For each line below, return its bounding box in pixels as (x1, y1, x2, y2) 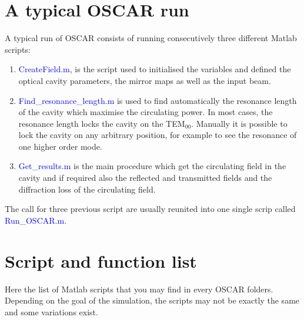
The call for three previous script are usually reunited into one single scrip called (5, 203, 296, 215)
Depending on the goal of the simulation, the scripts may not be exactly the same (5, 294, 300, 306)
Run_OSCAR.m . (5, 214, 67, 226)
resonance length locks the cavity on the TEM (18, 117, 185, 129)
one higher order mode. (18, 140, 102, 152)
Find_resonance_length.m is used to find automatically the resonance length (18, 94, 297, 106)
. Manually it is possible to (191, 117, 288, 129)
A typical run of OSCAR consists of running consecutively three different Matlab (5, 32, 297, 44)
